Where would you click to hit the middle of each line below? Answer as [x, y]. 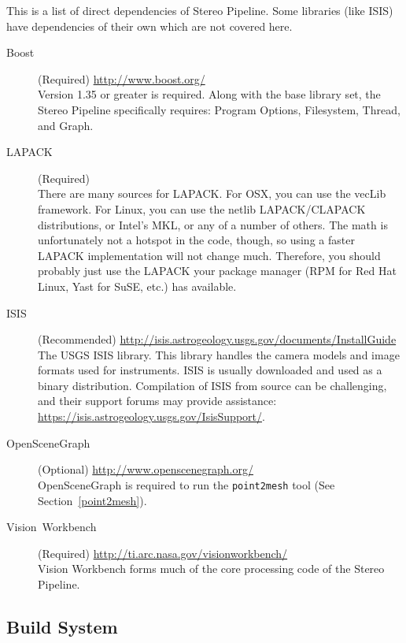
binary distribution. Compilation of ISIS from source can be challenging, [212, 385]
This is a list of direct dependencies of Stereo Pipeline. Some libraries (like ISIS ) [200, 10]
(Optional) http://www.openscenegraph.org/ [146, 469]
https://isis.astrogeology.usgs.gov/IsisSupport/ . [151, 416]
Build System [62, 626]
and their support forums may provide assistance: [157, 401]
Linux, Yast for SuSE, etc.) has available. [137, 286]
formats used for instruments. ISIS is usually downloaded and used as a [210, 370]
